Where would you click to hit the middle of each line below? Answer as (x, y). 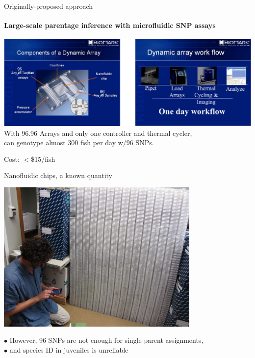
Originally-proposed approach (49, 6)
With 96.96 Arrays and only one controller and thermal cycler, (98, 133)
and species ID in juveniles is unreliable (69, 349)
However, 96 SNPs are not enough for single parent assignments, (106, 340)
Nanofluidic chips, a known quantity (58, 175)
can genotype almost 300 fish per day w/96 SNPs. (79, 142)
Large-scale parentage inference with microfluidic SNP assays (110, 25)
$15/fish (43, 159)
